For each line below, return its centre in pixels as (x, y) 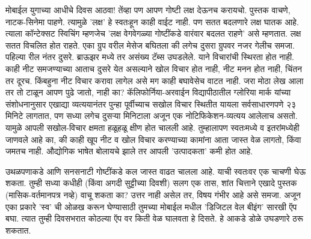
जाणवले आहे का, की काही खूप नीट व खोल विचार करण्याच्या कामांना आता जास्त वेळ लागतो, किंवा (153, 139)
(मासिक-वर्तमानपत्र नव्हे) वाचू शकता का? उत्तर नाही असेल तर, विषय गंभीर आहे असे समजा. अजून (153, 194)
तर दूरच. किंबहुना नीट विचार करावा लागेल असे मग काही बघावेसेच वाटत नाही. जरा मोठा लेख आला (155, 80)
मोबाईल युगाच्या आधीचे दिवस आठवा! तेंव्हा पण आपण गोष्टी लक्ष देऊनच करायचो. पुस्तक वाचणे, (148, 10)
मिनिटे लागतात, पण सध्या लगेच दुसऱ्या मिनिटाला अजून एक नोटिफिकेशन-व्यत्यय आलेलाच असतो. (152, 116)
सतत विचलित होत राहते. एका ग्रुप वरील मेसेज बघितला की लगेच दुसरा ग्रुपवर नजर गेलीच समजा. (150, 45)
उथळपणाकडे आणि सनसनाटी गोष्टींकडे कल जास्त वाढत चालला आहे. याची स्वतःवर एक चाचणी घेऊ (156, 171)
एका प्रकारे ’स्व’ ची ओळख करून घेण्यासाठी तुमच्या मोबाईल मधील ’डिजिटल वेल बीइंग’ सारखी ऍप (151, 206)
